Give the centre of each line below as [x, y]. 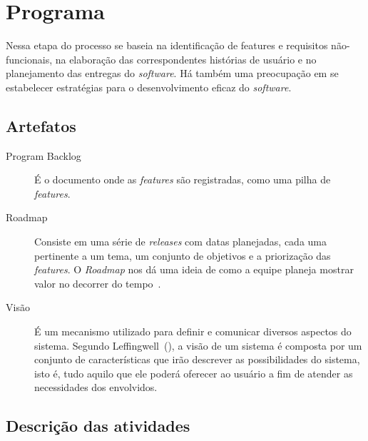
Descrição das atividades [98, 426]
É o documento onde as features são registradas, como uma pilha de [183, 179]
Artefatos [41, 125]
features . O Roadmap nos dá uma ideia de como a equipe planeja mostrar [194, 269]
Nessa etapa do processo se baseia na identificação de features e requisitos [167, 45]
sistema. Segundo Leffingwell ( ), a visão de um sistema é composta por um [198, 345]
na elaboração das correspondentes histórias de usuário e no [186, 59]
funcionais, [29, 59]
